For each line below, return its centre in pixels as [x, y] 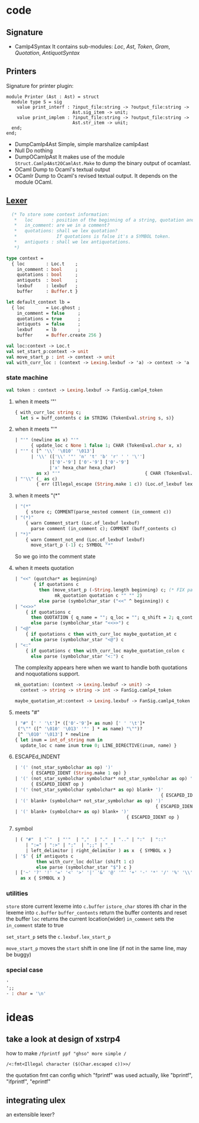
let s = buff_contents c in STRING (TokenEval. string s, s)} [97, 418]
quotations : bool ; [47, 275]
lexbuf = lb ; [49, 330]
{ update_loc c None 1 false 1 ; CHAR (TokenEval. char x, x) [106, 446]
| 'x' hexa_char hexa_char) [83, 468]
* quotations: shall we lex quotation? [66, 231]
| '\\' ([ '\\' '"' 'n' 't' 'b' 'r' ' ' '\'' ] [88, 457]
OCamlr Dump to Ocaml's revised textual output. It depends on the [96, 175]
